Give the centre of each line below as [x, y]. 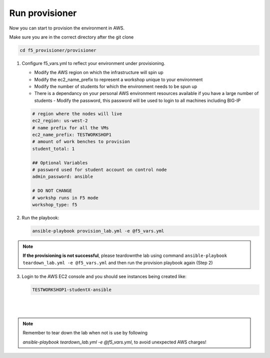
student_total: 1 [53, 148]
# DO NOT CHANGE [52, 191]
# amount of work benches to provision [81, 142]
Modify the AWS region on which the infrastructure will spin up [99, 72]
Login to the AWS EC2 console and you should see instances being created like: [104, 276]
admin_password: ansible [63, 177]
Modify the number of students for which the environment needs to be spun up [116, 86]
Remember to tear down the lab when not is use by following [85, 333]
